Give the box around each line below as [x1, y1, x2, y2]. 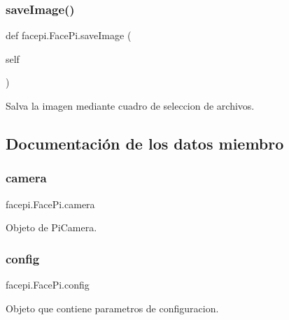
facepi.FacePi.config [6, 277, 90, 291]
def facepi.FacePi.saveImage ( [6, 28, 132, 43]
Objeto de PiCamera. [6, 220, 97, 235]
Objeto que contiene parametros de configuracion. [6, 300, 219, 315]
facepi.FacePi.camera [6, 196, 95, 211]
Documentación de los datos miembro [6, 132, 284, 154]
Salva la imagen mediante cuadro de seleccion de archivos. [6, 99, 255, 112]
